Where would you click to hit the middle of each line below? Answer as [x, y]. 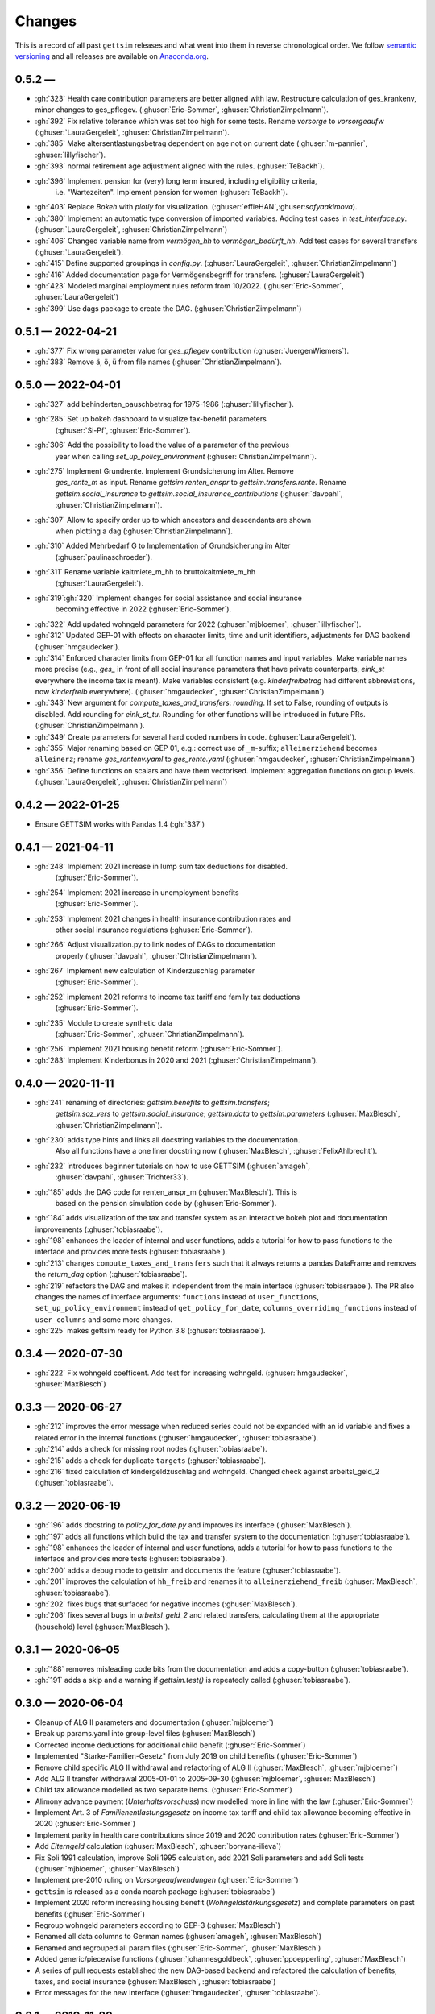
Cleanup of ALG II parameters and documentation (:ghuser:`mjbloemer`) [154, 1722]
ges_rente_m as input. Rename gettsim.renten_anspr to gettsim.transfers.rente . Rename [201, 483]
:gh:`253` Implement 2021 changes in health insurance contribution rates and [163, 918]
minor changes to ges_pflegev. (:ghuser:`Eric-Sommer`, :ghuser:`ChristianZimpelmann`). [182, 110]
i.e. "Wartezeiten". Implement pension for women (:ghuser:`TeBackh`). [171, 192]
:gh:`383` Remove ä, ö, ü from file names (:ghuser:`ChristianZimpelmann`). [158, 362]
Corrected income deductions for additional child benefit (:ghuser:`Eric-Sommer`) [170, 1745]
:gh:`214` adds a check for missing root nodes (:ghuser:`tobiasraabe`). [151, 1449]
